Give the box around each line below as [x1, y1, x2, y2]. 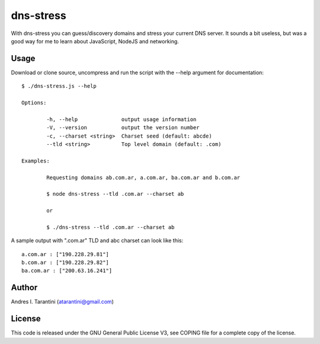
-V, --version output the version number [46, 125, 200, 131]
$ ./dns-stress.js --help [21, 83, 97, 90]
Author [11, 282, 38, 293]
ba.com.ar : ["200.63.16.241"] [21, 267, 113, 274]
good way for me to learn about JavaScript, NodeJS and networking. [11, 37, 179, 44]
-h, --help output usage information [46, 116, 197, 123]
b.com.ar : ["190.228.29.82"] [21, 259, 110, 266]
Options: [21, 100, 47, 106]
